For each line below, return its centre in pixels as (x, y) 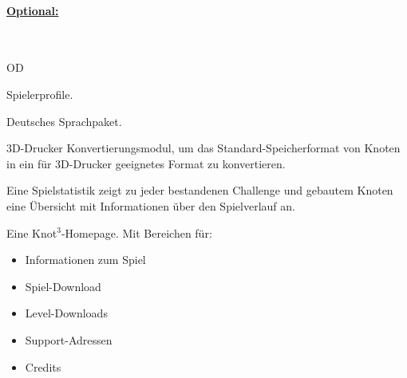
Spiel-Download (63, 286)
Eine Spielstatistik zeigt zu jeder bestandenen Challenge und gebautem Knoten (200, 190)
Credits (43, 366)
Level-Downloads (66, 313)
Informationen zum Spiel (85, 260)
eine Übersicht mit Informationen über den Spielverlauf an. (151, 205)
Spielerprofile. (40, 94)
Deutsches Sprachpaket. (64, 121)
